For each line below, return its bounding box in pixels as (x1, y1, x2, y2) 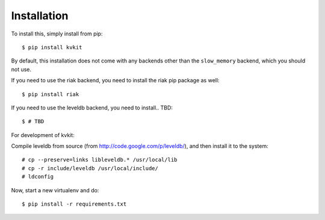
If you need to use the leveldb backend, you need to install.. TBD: (11, 104, 173, 111)
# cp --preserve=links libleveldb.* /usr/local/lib (22, 156, 178, 163)
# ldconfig (22, 173, 54, 180)
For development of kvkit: (11, 131, 75, 138)
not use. (11, 66, 32, 73)
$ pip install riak (22, 91, 79, 97)
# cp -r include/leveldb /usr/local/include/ (22, 165, 159, 171)
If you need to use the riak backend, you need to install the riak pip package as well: (11, 77, 220, 84)
